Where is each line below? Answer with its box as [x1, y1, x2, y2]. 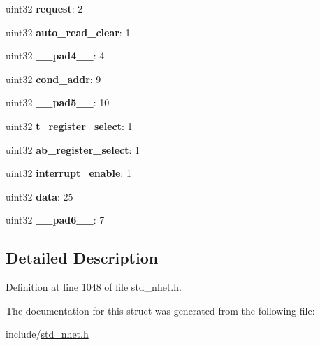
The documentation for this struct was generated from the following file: [6, 303, 315, 317]
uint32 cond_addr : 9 [6, 71, 101, 86]
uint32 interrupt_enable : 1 [6, 166, 131, 180]
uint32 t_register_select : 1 [6, 118, 133, 133]
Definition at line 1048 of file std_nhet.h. [6, 280, 182, 294]
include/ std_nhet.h [6, 326, 89, 341]
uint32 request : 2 [6, 1, 83, 15]
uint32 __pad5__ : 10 [6, 95, 110, 110]
